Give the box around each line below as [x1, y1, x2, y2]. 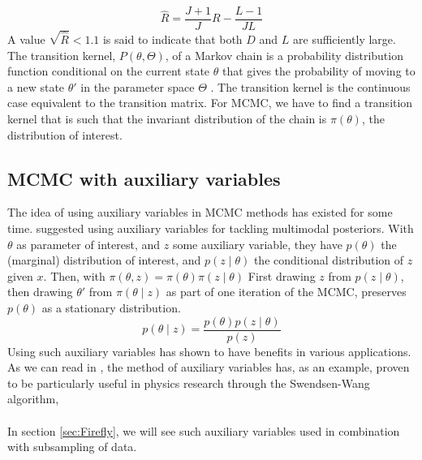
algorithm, [7, 390, 59, 407]
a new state [7, 78, 65, 95]
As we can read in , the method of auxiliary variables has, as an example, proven [7, 359, 410, 376]
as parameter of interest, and [16, 235, 161, 252]
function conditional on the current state [7, 62, 210, 80]
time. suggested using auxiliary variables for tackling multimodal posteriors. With [7, 220, 414, 237]
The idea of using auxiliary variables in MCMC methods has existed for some [7, 204, 393, 221]
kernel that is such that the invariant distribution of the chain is [7, 110, 327, 127]
